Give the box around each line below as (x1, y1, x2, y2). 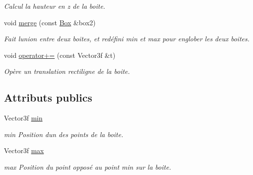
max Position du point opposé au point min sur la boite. (4, 161, 171, 172)
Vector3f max (4, 145, 44, 156)
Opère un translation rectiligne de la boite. (4, 66, 130, 76)
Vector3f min (4, 113, 42, 123)
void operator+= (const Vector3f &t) (4, 50, 116, 60)
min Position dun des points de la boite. (4, 129, 124, 139)
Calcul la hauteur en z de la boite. (4, 1, 105, 11)
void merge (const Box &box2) (4, 17, 96, 27)
